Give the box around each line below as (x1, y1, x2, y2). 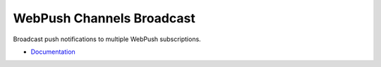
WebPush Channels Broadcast (13, 10, 195, 26)
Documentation (30, 47, 75, 56)
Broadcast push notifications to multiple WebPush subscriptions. (13, 35, 201, 43)
